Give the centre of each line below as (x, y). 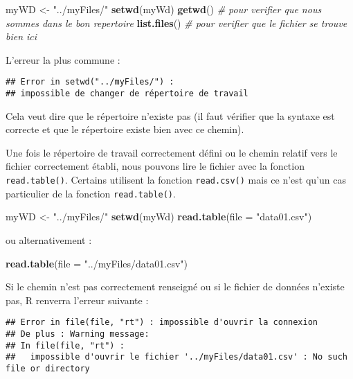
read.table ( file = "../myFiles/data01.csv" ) (97, 263)
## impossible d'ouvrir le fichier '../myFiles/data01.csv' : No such (176, 357)
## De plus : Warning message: (78, 334)
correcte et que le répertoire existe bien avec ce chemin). (125, 129)
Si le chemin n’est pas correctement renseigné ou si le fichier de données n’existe (175, 287)
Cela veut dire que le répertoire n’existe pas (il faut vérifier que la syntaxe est (170, 115)
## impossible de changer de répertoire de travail (127, 94)
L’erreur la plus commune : (63, 59)
